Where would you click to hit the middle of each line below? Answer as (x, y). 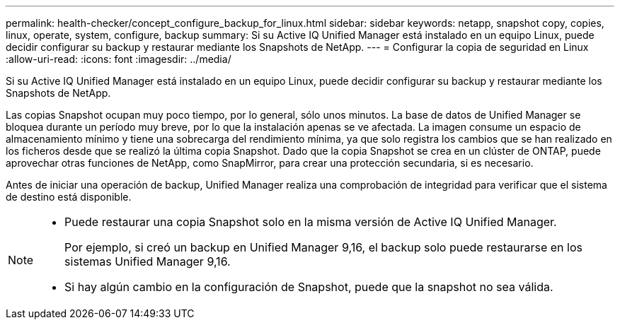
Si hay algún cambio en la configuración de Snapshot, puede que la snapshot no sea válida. (309, 287)
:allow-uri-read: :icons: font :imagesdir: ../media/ (119, 59)
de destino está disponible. (69, 197)
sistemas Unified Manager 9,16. (148, 261)
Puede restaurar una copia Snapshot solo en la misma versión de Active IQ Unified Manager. (311, 222)
